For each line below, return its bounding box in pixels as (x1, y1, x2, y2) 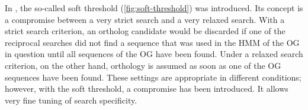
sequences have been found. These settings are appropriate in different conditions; (5, 71, 301, 83)
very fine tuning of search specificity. (5, 94, 137, 106)
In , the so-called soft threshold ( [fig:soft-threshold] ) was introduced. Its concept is (5, 2, 303, 14)
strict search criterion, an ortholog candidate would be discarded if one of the (5, 25, 285, 37)
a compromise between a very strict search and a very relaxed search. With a (5, 13, 285, 25)
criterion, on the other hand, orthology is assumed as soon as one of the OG (5, 59, 281, 71)
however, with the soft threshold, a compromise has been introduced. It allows (5, 82, 288, 95)
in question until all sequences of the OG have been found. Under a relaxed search (5, 48, 303, 60)
